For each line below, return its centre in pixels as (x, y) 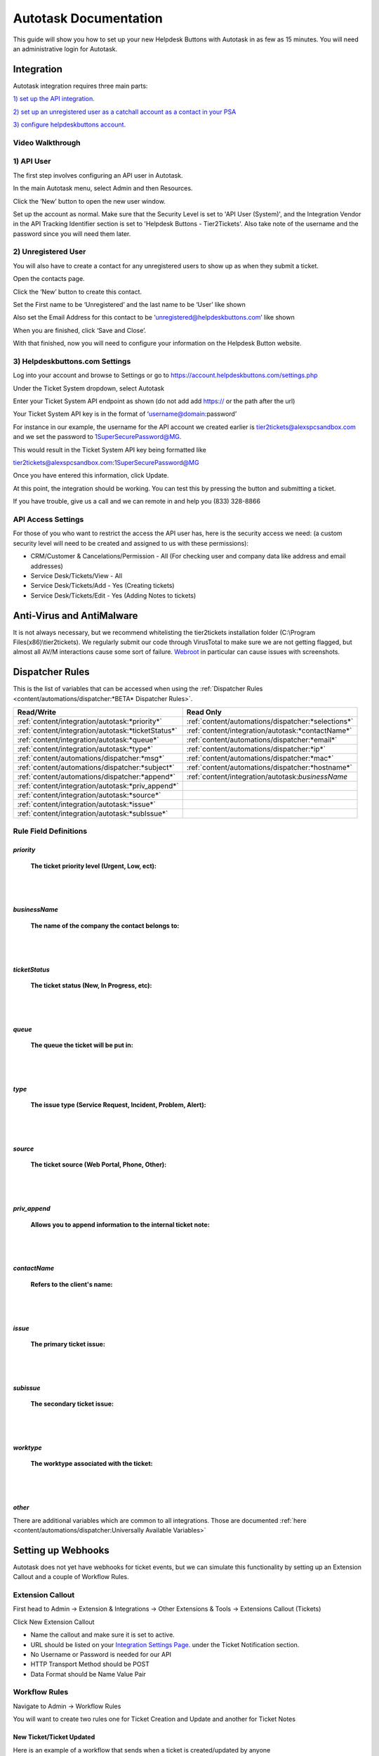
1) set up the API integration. (54, 99)
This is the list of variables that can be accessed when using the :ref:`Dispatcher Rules (138, 689)
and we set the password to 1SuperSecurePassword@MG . (97, 437)
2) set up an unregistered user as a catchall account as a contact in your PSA (125, 112)
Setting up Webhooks (61, 1550)
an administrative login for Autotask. (65, 48)
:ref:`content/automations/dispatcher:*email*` (262, 740)
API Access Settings (48, 519)
